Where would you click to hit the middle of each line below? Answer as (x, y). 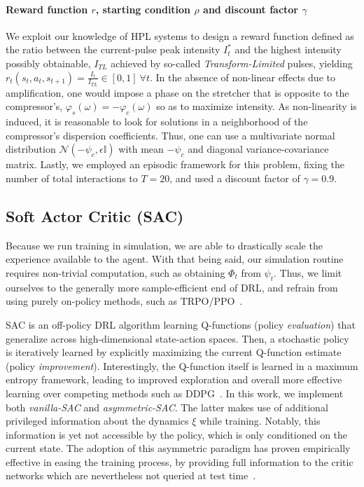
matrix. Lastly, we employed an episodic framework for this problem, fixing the (175, 164)
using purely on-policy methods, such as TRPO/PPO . (124, 301)
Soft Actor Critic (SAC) (95, 215)
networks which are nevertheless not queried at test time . (131, 475)
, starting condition (143, 9)
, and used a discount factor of (235, 178)
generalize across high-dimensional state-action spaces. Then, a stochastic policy (177, 338)
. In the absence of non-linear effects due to (242, 77)
